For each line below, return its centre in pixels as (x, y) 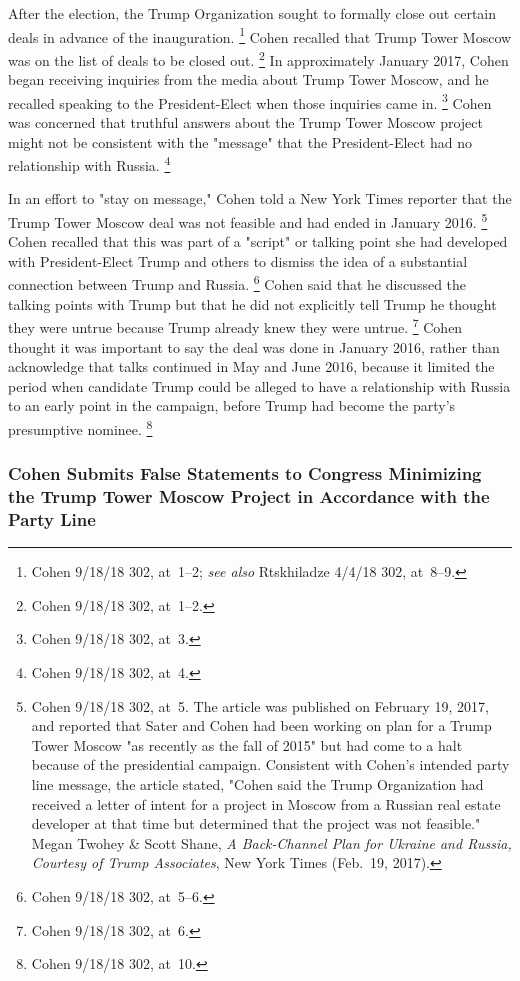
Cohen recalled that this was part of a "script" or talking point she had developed (258, 241)
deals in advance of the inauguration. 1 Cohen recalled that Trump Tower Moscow (260, 35)
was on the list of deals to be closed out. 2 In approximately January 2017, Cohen (258, 58)
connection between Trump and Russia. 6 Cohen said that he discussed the (237, 283)
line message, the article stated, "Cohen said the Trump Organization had (257, 783)
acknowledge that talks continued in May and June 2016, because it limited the (251, 366)
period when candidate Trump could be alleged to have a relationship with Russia (259, 385)
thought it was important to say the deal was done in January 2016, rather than (254, 346)
